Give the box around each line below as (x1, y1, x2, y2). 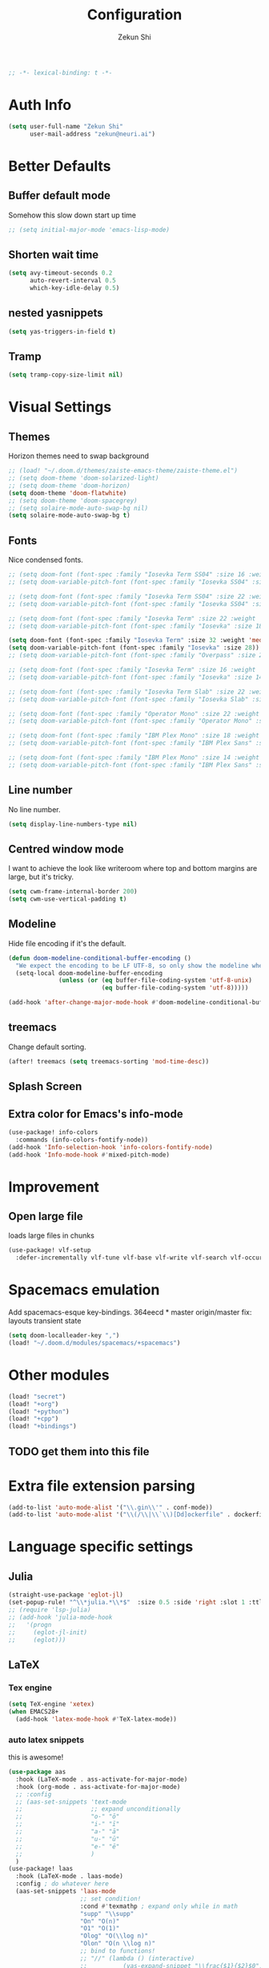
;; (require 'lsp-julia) (8, 1606, 91, 1614)
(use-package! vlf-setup (8, 1246, 91, 1254)
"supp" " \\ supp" (79, 1909, 134, 1917)
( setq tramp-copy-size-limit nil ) (8, 371, 124, 379)
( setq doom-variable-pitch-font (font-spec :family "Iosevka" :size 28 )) (8, 644, 260, 652)
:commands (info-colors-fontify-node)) (15, 1136, 149, 1144)
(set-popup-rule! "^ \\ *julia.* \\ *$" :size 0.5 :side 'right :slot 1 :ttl (8, 1599, 263, 1607)
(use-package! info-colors (8, 1128, 98, 1136)
